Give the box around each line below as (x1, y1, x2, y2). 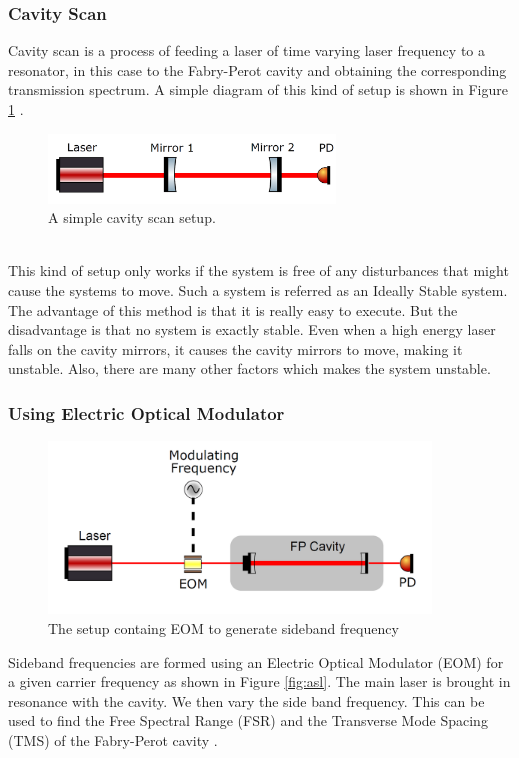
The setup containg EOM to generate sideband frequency (48, 618, 399, 639)
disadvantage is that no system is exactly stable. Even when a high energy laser (8, 319, 496, 340)
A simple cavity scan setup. (48, 207, 216, 228)
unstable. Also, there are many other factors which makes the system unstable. (8, 358, 491, 379)
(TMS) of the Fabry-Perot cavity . (8, 730, 218, 750)
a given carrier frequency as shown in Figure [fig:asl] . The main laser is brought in (8, 671, 511, 692)
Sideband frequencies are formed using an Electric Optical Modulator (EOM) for (8, 651, 504, 672)
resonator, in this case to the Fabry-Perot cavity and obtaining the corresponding (8, 59, 507, 80)
